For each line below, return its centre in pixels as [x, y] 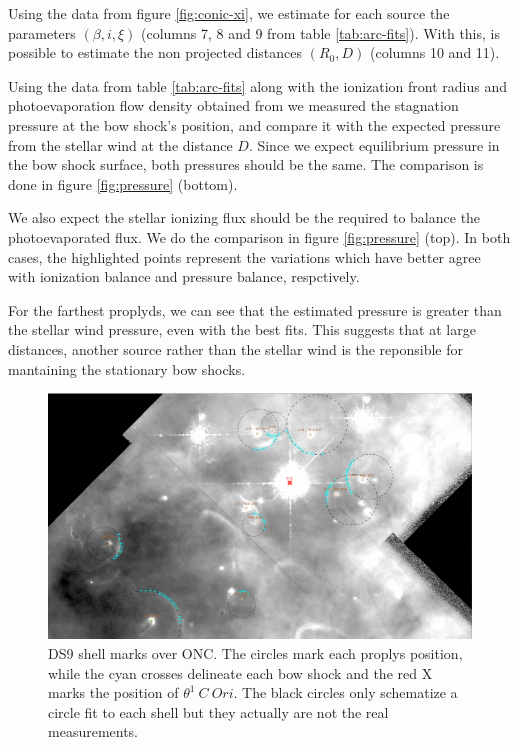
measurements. [93, 731]
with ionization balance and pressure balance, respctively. [184, 276]
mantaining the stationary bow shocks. [127, 368]
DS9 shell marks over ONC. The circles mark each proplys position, [255, 653]
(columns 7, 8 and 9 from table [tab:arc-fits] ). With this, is [320, 32]
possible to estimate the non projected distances [155, 52]
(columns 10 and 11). [434, 52]
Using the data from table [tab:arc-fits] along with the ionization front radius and [258, 85]
